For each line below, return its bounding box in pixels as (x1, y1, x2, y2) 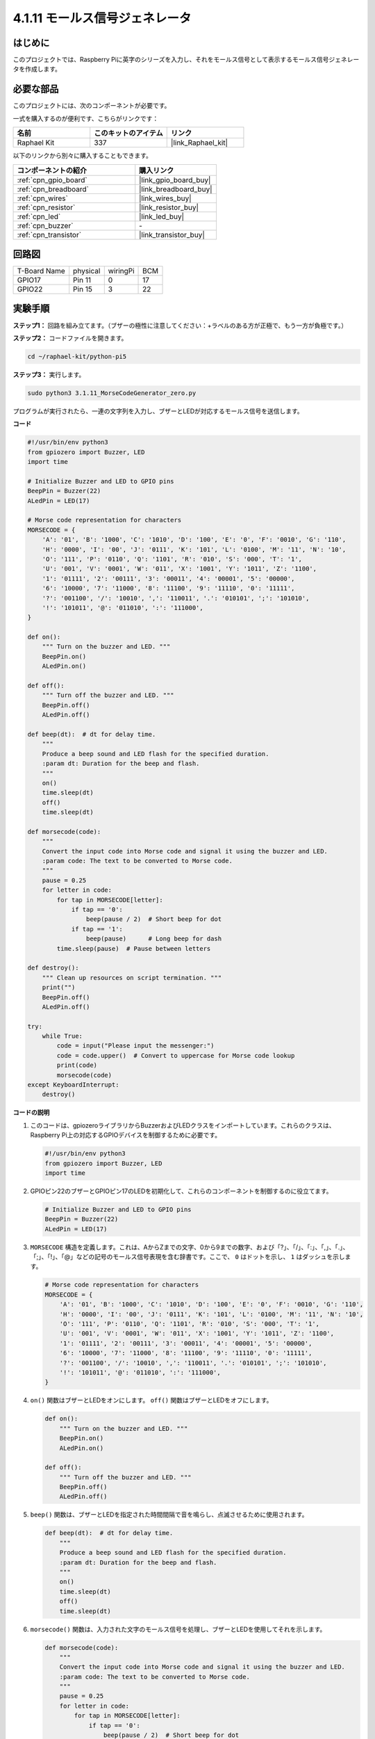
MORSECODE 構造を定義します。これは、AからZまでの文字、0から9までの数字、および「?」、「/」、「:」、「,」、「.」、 (30, 1242, 349, 1251)
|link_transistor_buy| (139, 230, 205, 239)
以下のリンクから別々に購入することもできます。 (12, 152, 153, 160)
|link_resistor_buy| (139, 202, 199, 212)
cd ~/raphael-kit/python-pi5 (27, 352, 127, 360)
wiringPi (108, 266, 135, 276)
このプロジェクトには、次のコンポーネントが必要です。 (12, 102, 171, 110)
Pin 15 (73, 285, 93, 294)
